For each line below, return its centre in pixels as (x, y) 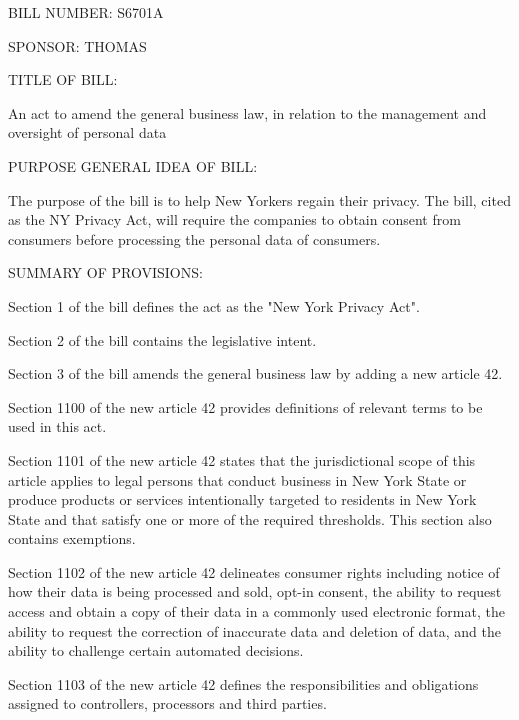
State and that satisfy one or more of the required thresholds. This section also (250, 518)
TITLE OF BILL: (63, 79)
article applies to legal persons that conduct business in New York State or (237, 479)
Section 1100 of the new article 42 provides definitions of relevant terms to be (245, 406)
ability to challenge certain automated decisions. (156, 650)
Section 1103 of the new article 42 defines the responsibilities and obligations (243, 683)
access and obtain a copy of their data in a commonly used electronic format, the (256, 611)
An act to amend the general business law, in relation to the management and (247, 112)
